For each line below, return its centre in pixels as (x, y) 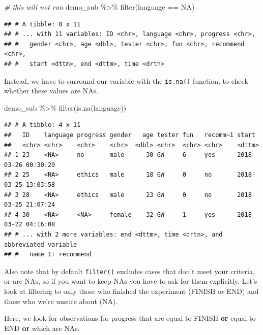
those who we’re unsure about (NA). (61, 301)
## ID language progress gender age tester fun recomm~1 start (130, 135)
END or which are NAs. (42, 328)
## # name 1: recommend (48, 255)
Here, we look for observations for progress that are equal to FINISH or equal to (130, 318)
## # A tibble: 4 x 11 (42, 125)
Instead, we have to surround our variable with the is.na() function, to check (126, 80)
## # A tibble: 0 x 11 (42, 24)
